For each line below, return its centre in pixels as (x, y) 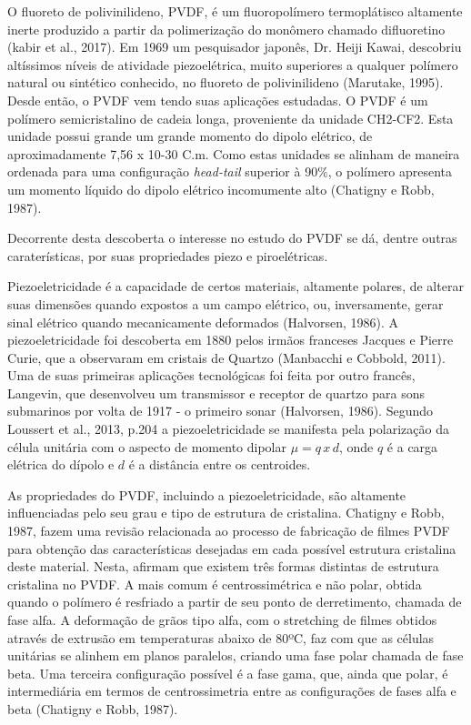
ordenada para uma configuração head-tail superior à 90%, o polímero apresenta (230, 171)
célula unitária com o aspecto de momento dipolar (147, 446)
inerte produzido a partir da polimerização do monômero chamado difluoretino (226, 29)
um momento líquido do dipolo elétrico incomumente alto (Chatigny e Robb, (221, 189)
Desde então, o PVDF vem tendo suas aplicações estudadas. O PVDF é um (218, 100)
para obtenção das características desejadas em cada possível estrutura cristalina (232, 548)
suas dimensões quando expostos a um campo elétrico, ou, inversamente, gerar (225, 303)
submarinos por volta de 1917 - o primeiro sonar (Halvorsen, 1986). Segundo (220, 411)
